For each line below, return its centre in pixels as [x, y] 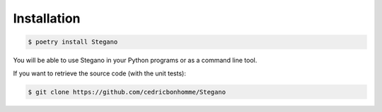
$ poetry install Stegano [73, 42]
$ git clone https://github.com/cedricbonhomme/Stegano [127, 92]
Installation [47, 18]
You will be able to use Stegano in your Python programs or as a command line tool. [135, 61]
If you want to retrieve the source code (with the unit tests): [100, 73]
